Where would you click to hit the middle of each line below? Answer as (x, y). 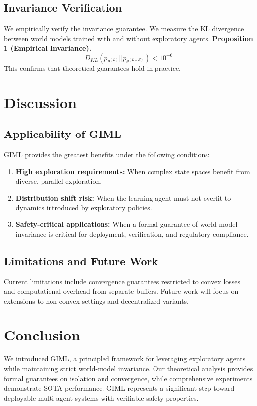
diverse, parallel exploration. (59, 181)
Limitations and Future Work (81, 260)
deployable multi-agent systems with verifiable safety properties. (101, 397)
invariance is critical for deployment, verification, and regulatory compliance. (132, 234)
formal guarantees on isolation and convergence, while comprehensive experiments (128, 378)
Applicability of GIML (63, 134)
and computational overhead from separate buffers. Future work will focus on (121, 291)
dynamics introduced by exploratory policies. (84, 207)
